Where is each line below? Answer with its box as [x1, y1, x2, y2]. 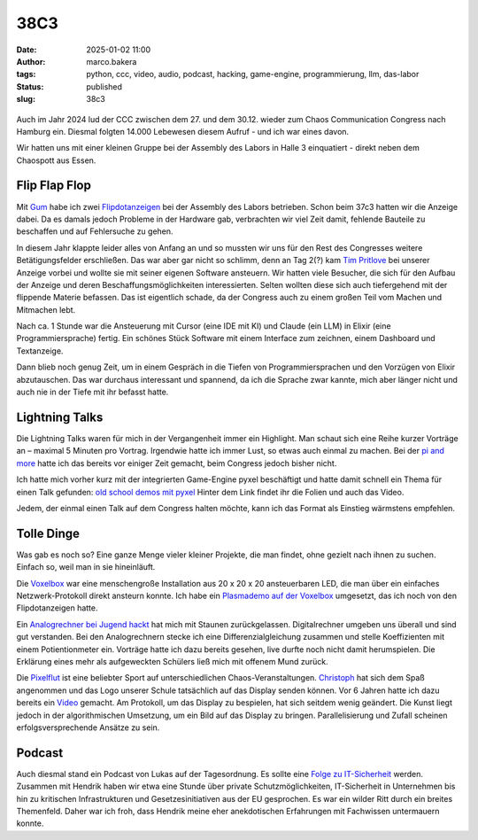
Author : [16, 56, 46, 66]
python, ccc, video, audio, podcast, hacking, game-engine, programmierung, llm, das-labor [86, 69, 420, 80]
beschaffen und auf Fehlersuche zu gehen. [16, 226, 173, 237]
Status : [16, 81, 44, 92]
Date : [16, 44, 37, 55]
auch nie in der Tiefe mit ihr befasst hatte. [16, 386, 169, 398]
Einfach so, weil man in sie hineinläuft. [16, 562, 156, 572]
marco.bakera [86, 56, 137, 66]
